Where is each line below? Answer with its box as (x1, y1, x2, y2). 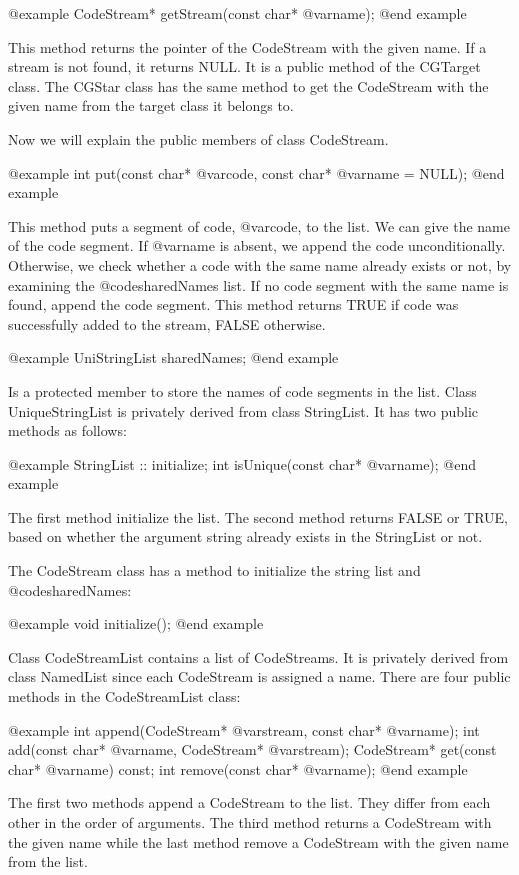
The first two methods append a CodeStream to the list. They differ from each (8, 792, 491, 813)
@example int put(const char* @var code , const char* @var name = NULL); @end (8, 162, 505, 183)
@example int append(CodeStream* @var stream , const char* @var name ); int (8, 719, 480, 740)
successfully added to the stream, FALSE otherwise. (8, 313, 326, 334)
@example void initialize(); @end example (8, 613, 264, 634)
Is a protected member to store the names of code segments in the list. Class (8, 380, 477, 401)
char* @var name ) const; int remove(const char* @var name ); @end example (8, 758, 468, 779)
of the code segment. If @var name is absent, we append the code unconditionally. (8, 235, 506, 256)
